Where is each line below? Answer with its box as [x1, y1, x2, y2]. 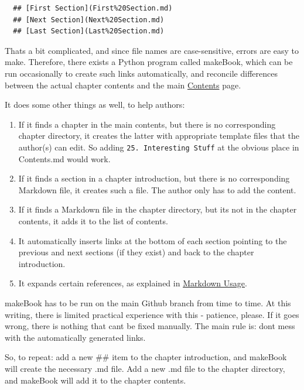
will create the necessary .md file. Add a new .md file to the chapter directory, [5, 362, 285, 374]
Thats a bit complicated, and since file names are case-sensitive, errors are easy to [5, 44, 299, 56]
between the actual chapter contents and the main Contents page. [5, 78, 241, 91]
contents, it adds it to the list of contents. [18, 214, 168, 227]
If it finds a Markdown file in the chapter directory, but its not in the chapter [18, 203, 297, 215]
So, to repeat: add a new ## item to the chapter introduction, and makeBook [5, 351, 287, 363]
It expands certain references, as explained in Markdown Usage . [18, 277, 247, 289]
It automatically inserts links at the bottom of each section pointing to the [18, 234, 287, 247]
